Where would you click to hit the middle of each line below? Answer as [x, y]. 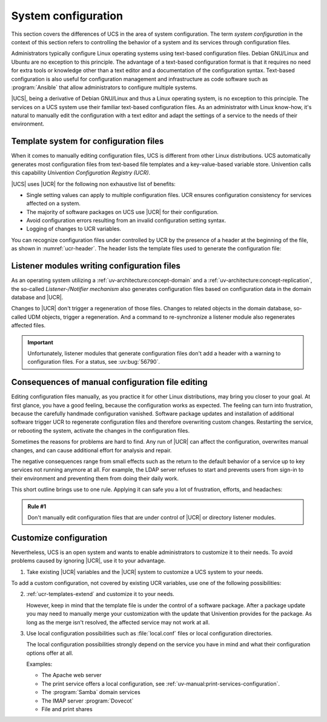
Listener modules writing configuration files [96, 266]
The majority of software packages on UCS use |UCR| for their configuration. [122, 212]
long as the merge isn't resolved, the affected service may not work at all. [118, 622]
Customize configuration [59, 537]
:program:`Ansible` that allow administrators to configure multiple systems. [104, 87]
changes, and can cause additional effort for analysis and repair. [91, 450]
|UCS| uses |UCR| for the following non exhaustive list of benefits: [93, 184]
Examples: [39, 664]
